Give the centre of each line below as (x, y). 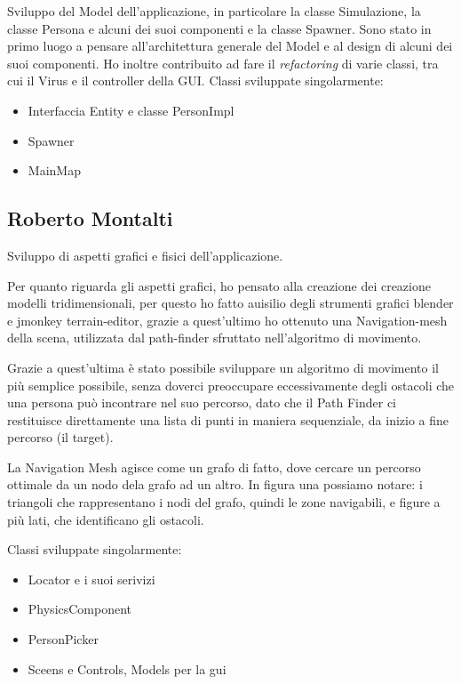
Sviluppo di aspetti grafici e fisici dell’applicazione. (145, 255)
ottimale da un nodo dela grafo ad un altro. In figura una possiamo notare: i (215, 484)
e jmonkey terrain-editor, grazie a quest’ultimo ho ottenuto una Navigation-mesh (227, 320)
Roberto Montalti (90, 218)
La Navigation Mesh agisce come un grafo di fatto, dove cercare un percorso (214, 467)
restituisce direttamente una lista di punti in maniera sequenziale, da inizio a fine (228, 419)
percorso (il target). (60, 437)
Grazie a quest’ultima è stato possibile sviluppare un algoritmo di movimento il (223, 367)
